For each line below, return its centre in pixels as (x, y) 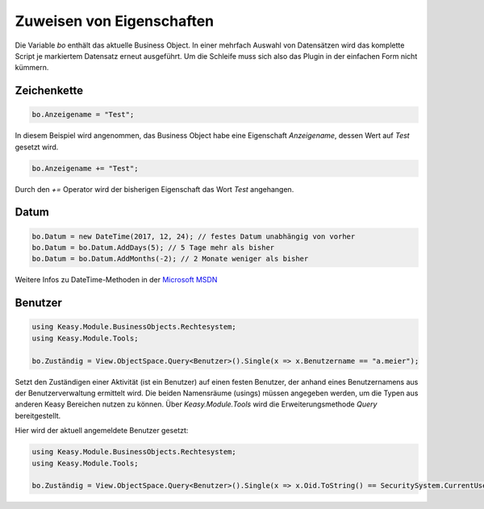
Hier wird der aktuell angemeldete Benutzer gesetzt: (102, 431)
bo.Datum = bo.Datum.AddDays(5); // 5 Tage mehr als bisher (153, 248)
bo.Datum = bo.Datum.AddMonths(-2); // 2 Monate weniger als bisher (170, 259)
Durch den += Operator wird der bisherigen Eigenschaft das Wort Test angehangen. (154, 189)
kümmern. (32, 68)
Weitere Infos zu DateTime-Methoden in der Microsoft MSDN (116, 280)
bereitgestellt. (38, 415)
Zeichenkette (49, 91)
